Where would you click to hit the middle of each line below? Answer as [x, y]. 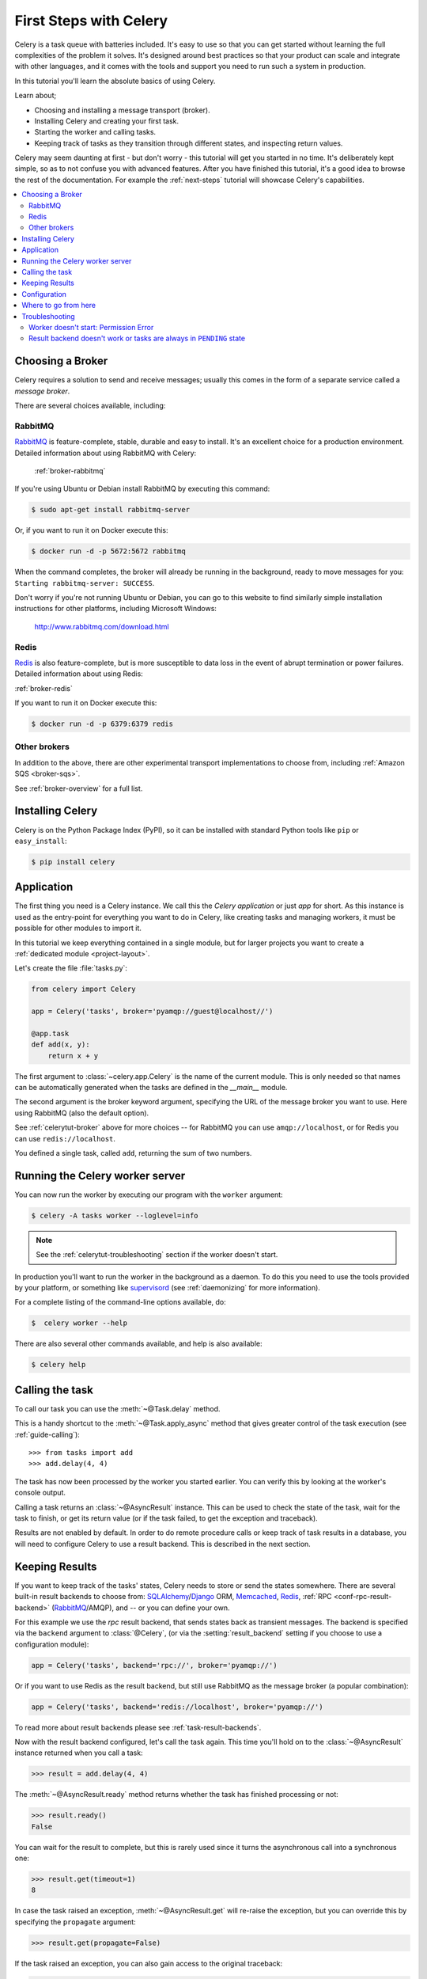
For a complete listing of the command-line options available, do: [121, 1302]
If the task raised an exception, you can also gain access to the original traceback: [149, 1963]
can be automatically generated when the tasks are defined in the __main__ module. [151, 1088]
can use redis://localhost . [65, 1138]
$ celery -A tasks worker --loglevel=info [115, 1216]
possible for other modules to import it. [78, 928]
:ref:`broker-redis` [43, 688]
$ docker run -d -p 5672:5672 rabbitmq [108, 551]
